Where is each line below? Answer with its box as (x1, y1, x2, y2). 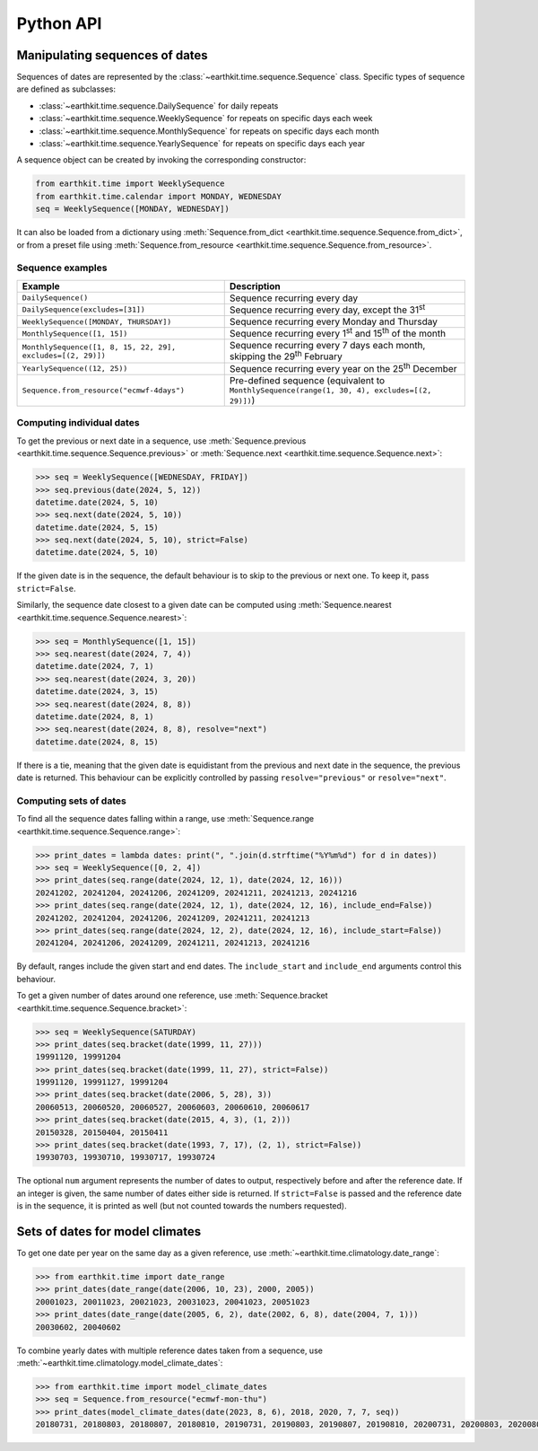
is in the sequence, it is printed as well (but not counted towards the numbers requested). (16, 1200, 347, 1211)
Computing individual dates (16, 417, 140, 429)
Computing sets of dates (16, 795, 127, 807)
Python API (16, 13, 102, 33)
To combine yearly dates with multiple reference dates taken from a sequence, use (16, 1345, 323, 1356)
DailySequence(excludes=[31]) (22, 305, 145, 314)
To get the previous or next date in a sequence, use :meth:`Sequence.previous (16, 435, 307, 446)
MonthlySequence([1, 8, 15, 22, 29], (22, 342, 177, 352)
